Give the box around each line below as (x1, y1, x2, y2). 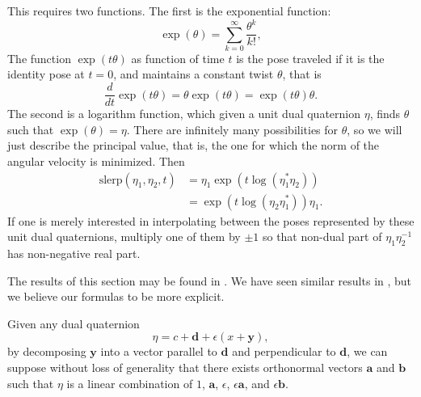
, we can (347, 343, 388, 360)
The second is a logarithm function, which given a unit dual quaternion (7, 105, 360, 122)
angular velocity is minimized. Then (7, 152, 185, 169)
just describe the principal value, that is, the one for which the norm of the (7, 137, 380, 154)
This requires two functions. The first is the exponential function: (7, 2, 331, 19)
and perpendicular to (232, 343, 336, 360)
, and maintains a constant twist (113, 65, 274, 82)
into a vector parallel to (100, 343, 217, 360)
